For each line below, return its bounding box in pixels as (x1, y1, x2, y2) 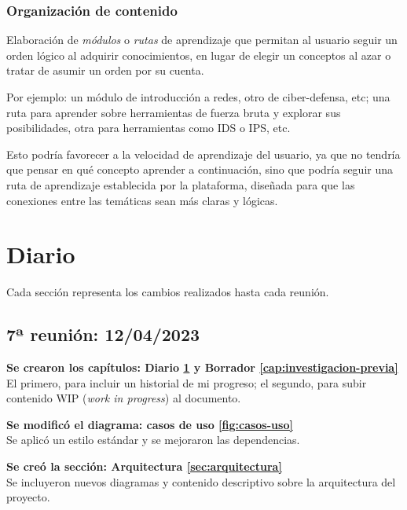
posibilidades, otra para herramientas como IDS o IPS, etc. (6, 119, 291, 136)
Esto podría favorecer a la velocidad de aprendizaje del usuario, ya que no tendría (6, 145, 401, 162)
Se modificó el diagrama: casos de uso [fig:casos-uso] (6, 416, 293, 432)
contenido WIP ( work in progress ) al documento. (6, 390, 241, 406)
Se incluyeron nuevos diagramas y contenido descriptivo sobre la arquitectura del (6, 473, 396, 490)
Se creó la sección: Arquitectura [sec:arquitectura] (6, 458, 282, 475)
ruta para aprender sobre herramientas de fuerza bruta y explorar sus (6, 104, 341, 120)
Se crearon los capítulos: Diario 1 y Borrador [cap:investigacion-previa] (6, 359, 398, 376)
